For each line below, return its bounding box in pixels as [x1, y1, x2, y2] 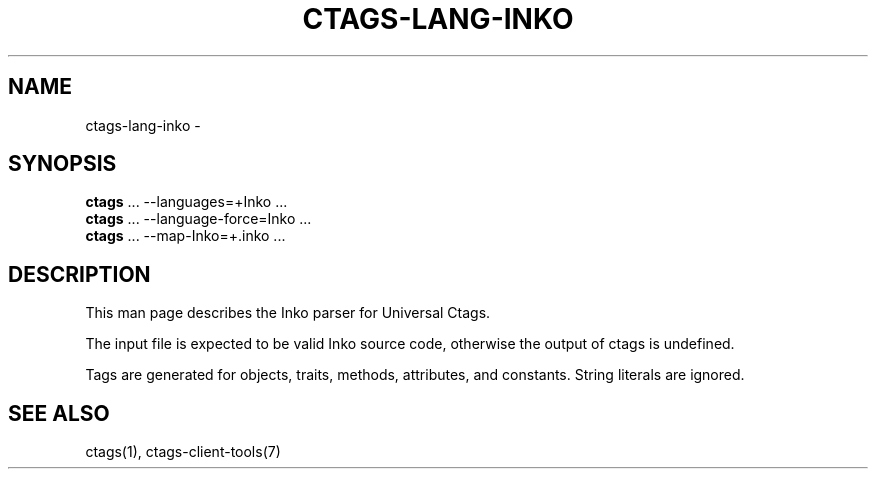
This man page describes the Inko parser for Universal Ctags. [85, 304, 491, 322]
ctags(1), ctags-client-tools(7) [85, 443, 281, 461]
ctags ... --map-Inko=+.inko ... [85, 227, 286, 245]
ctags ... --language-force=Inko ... [85, 210, 312, 228]
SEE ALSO [8, 400, 110, 426]
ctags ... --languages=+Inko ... [85, 193, 288, 211]
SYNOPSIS [8, 151, 117, 177]
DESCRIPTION [8, 261, 151, 287]
